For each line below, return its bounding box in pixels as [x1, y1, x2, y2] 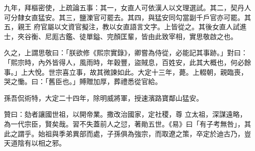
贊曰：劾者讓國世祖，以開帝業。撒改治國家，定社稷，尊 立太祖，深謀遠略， [4, 109, 247, 119]
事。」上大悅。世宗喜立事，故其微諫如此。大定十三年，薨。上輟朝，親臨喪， [4, 66, 248, 77]
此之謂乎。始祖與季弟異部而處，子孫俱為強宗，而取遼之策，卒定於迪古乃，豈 [4, 128, 251, 138]
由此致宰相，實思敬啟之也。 [148, 31, 237, 41]
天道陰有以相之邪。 [4, 138, 66, 148]
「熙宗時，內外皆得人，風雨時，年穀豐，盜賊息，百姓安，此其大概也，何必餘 [4, 57, 251, 67]
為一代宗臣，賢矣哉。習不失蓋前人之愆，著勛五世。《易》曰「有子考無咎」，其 [4, 118, 251, 129]
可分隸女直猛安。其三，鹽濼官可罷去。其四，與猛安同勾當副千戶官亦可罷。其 [4, 12, 251, 22]
